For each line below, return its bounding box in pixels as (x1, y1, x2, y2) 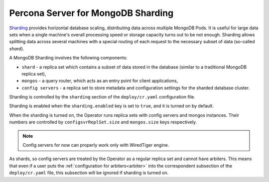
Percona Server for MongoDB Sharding (9, 7, 174, 18)
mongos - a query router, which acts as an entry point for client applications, (21, 78, 178, 84)
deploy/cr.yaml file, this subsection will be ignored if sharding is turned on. (9, 170, 169, 176)
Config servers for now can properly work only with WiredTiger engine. (22, 142, 169, 148)
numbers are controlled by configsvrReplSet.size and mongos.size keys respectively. (9, 119, 197, 125)
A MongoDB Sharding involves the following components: (9, 55, 128, 61)
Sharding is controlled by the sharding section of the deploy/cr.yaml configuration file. (9, 94, 195, 100)
